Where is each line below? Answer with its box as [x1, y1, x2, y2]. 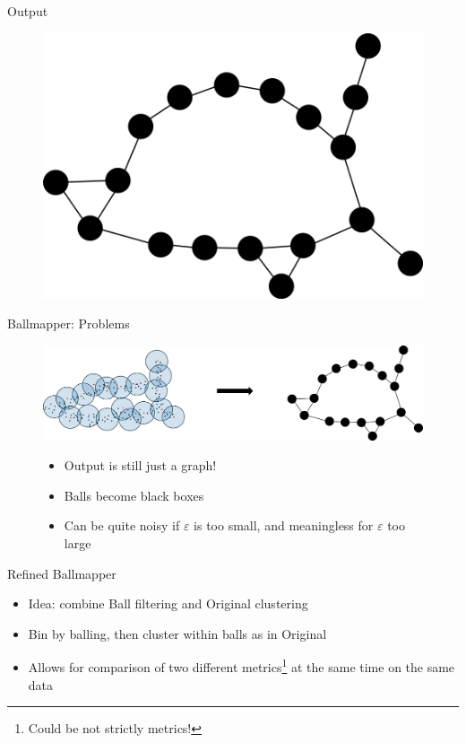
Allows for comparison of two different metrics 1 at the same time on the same [28, 655, 455, 676]
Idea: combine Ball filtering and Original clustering [28, 594, 308, 613]
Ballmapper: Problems [7, 314, 130, 333]
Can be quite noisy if [64, 516, 180, 535]
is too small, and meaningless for [194, 516, 374, 535]
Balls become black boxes [64, 485, 204, 504]
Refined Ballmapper [7, 564, 116, 582]
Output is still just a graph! [64, 456, 217, 475]
